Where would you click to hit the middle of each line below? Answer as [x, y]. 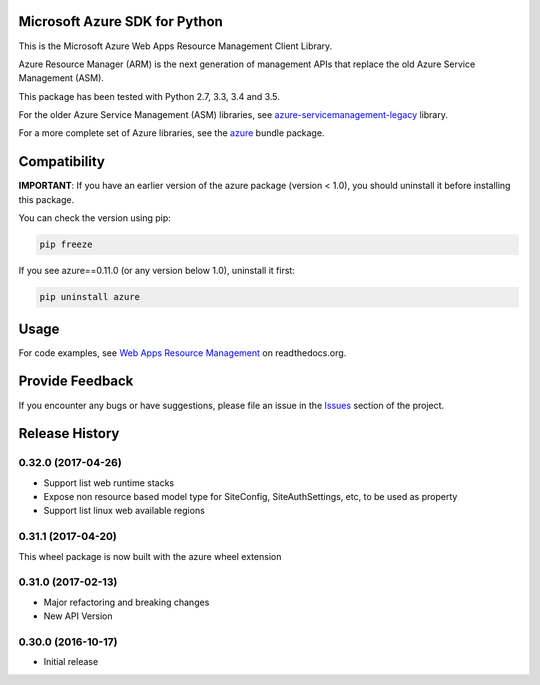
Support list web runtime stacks [109, 482]
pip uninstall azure [89, 297]
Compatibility [61, 161]
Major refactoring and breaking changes [126, 602]
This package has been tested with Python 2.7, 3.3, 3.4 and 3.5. [149, 96]
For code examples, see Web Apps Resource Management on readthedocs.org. [182, 352]
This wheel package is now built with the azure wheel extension [150, 556]
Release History [69, 433]
